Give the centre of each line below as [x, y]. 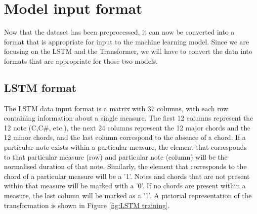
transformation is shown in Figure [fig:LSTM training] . [87, 205]
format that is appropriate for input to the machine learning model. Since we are [127, 41]
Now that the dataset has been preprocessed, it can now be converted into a [119, 32]
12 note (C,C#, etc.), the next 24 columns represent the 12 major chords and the [127, 127]
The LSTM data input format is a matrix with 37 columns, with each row [116, 108]
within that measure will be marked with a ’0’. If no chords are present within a [125, 186]
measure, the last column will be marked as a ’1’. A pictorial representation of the [128, 195]
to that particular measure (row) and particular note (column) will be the [116, 156]
